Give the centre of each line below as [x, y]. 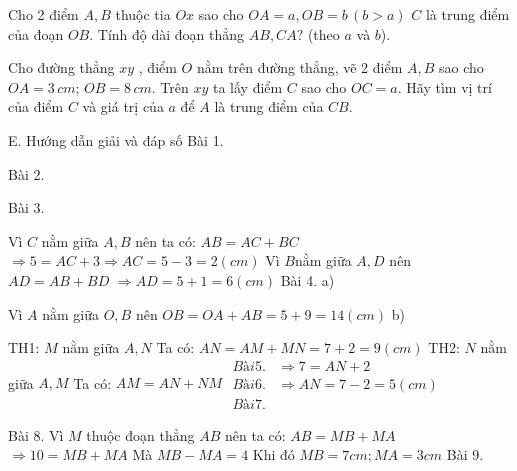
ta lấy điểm [247, 86]
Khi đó [273, 454]
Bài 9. [465, 454]
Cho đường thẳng [61, 67]
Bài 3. [26, 207]
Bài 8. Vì [36, 434]
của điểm [36, 106]
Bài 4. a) [307, 279]
